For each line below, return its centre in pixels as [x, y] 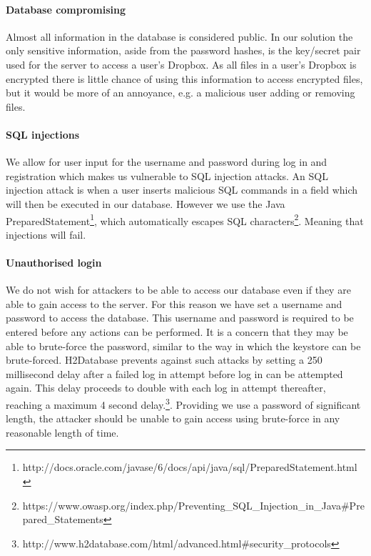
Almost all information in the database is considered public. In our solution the [179, 36]
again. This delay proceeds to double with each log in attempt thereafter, [166, 388]
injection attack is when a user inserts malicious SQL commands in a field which [182, 190]
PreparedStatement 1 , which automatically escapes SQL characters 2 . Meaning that [185, 219]
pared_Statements [63, 519]
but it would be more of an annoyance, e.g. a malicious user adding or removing [181, 93]
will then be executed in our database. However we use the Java [146, 203]
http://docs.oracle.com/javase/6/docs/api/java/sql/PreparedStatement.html [190, 467]
